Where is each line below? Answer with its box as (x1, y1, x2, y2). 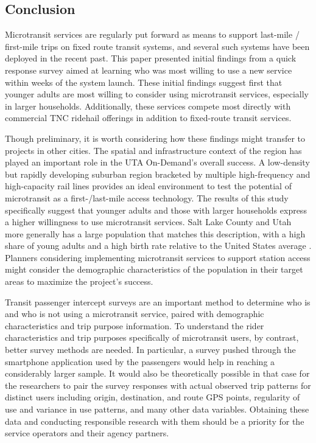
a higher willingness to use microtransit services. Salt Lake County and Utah (5, 215, 292, 228)
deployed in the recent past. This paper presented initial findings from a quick (5, 52, 297, 65)
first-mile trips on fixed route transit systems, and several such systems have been (5, 40, 310, 52)
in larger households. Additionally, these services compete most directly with (5, 99, 291, 112)
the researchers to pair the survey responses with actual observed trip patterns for (5, 378, 311, 391)
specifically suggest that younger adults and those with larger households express (5, 203, 307, 216)
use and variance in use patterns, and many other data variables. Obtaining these (5, 403, 309, 416)
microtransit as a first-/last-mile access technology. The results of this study (5, 191, 289, 204)
